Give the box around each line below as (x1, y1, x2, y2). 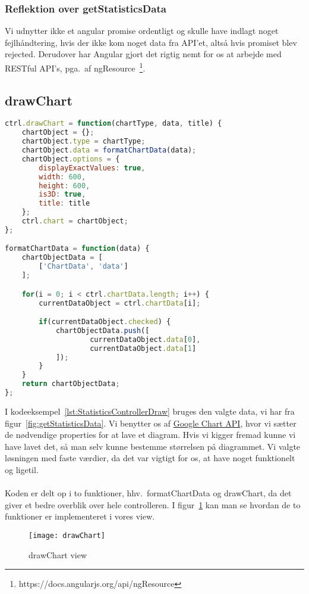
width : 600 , (39, 172, 86, 181)
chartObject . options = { (21, 154, 120, 163)
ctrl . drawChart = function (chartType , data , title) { (5, 119, 222, 128)
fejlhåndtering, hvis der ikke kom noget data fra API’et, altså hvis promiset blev (5, 36, 297, 48)
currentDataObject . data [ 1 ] (90, 344, 197, 353)
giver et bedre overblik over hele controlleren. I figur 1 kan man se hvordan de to (5, 498, 301, 511)
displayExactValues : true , (39, 163, 146, 172)
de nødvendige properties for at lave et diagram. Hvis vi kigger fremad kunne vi (5, 428, 296, 441)
